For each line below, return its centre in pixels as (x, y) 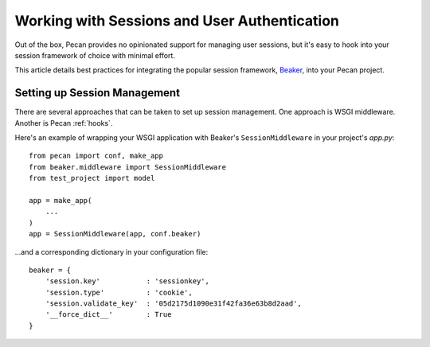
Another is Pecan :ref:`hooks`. (64, 123)
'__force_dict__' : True (108, 315)
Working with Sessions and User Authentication (177, 21)
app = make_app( (61, 200)
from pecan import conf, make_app (96, 156)
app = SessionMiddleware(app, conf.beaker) (115, 234)
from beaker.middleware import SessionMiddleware (128, 167)
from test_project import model (92, 178)
